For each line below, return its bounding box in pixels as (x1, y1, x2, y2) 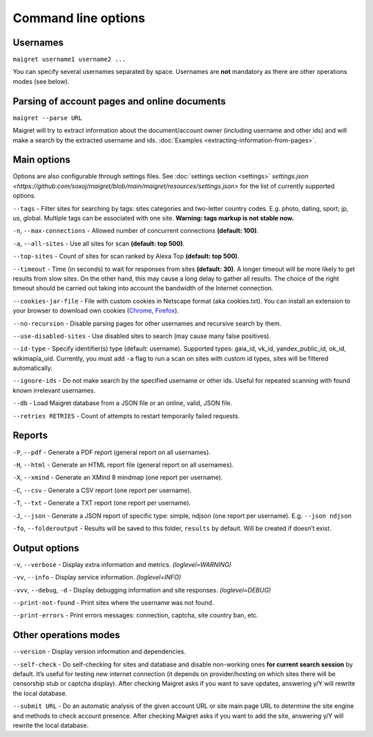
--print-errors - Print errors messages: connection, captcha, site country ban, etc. (12, 611, 259, 619)
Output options (12, 542, 79, 554)
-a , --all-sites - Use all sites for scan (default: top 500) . (12, 239, 185, 248)
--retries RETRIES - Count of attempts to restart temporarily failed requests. (12, 411, 240, 420)
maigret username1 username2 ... (12, 55, 126, 64)
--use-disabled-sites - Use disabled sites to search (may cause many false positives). (12, 332, 271, 340)
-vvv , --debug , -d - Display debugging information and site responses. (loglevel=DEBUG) (12, 586, 271, 594)
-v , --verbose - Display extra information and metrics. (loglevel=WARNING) (12, 560, 231, 568)
